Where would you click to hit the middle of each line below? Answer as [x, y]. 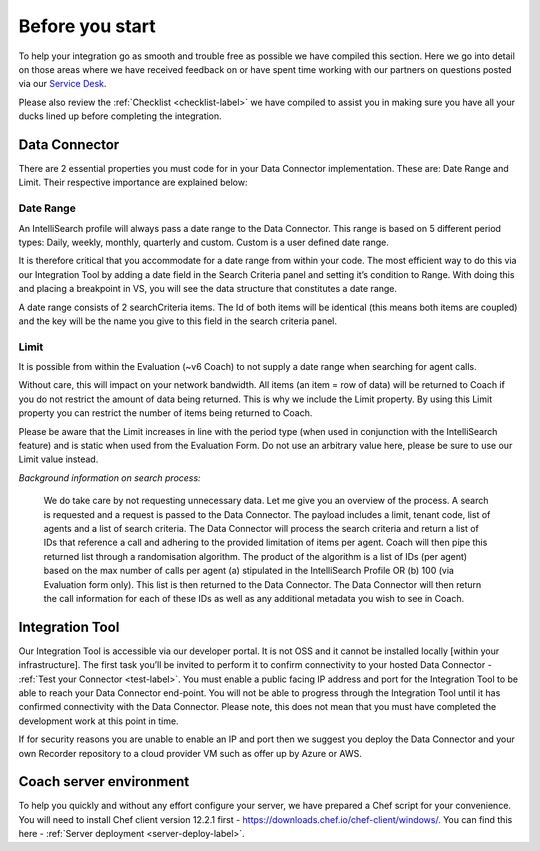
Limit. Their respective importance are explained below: [133, 182]
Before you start [87, 26]
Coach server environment [104, 781]
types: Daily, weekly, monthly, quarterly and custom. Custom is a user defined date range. [204, 242]
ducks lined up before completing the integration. [120, 116]
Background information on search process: [109, 477]
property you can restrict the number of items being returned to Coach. [165, 413]
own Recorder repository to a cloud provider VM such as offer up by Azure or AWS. [190, 753]
